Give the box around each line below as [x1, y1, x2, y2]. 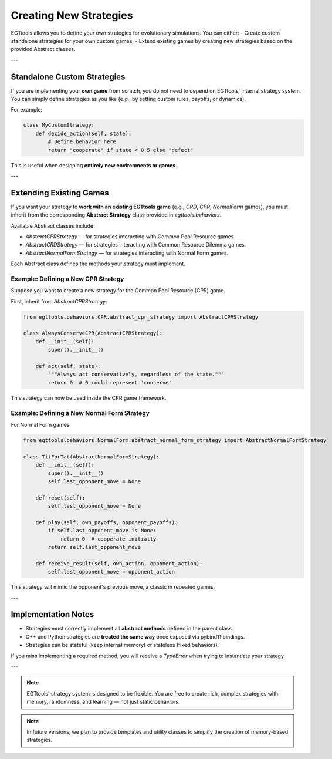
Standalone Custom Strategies [11, 72, 126, 82]
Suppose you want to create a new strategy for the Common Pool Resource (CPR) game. [11, 287, 226, 294]
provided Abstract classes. [11, 46, 76, 53]
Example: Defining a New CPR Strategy [11, 275, 124, 283]
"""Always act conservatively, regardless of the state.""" [48, 371, 225, 378]
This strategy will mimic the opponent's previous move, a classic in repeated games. [11, 583, 215, 591]
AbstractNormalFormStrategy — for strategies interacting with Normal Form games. [25, 249, 229, 257]
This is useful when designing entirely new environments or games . [11, 161, 177, 168]
